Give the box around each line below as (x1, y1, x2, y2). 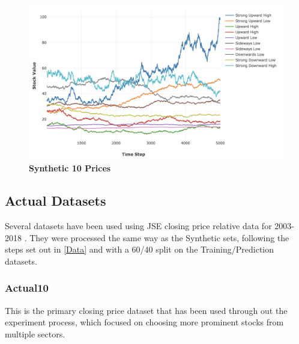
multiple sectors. (5, 327, 65, 340)
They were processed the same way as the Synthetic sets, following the (29, 231, 289, 244)
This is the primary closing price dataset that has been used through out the (5, 304, 288, 316)
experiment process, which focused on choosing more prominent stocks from (5, 316, 284, 328)
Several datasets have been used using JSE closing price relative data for (5, 219, 272, 232)
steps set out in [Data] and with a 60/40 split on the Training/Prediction (5, 243, 274, 256)
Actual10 (5, 280, 49, 295)
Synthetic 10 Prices (29, 162, 111, 174)
